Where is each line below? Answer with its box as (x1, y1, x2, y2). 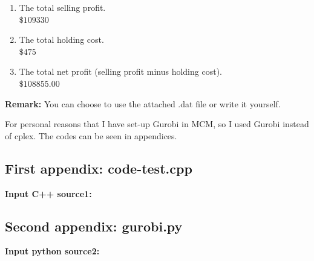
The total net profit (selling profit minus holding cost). (19, 65, 222, 78)
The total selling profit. (19, 1, 106, 13)
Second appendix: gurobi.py (5, 216, 183, 235)
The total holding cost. (19, 33, 104, 46)
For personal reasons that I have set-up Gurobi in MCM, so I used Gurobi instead (5, 118, 309, 130)
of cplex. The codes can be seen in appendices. (5, 129, 177, 142)
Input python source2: (5, 245, 100, 257)
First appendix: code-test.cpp (5, 159, 192, 177)
